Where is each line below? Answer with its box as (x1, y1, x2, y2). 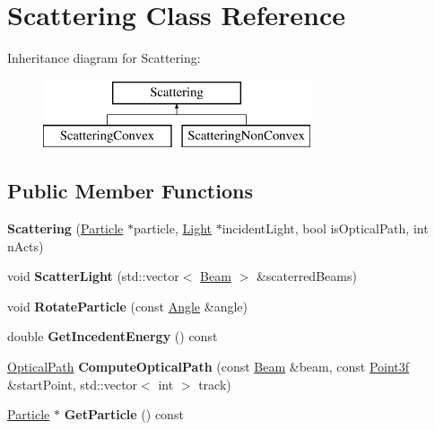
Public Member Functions (7, 177, 253, 205)
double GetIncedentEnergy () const (7, 327, 218, 346)
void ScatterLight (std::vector (7, 267, 179, 285)
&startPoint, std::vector (7, 374, 138, 393)
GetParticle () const (64, 405, 184, 424)
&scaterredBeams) (256, 267, 357, 285)
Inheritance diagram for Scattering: (7, 48, 201, 67)
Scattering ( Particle (7, 219, 124, 238)
